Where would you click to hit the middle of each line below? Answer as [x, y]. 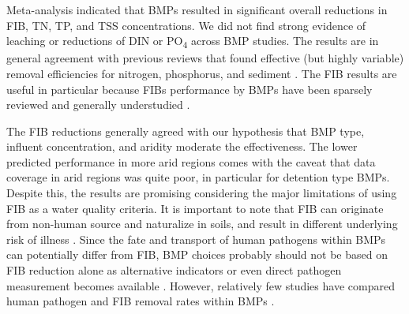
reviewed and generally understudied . [98, 105]
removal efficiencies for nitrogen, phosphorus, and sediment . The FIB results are [202, 73]
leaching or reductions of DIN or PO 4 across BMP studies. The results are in [193, 41]
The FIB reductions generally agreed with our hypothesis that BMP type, [186, 131]
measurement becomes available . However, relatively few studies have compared [201, 285]
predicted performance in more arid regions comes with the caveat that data [191, 161]
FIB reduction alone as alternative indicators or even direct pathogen [174, 270]
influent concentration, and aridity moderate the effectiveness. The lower [182, 146]
